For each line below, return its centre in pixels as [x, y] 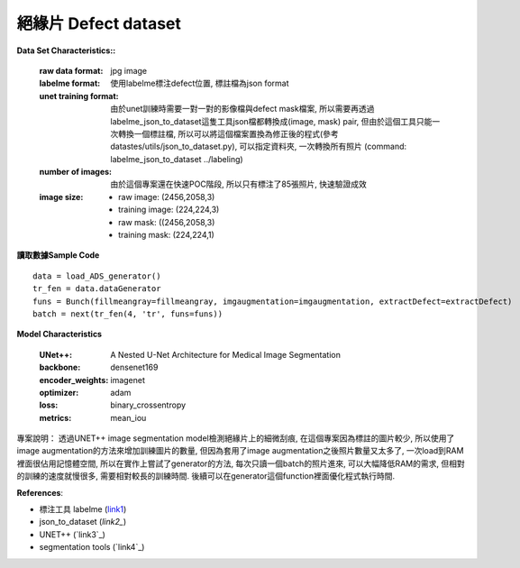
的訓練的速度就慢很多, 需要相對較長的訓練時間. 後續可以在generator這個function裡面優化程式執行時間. [206, 476]
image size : [61, 197]
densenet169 [134, 367]
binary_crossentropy [148, 405]
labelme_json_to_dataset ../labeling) [177, 159]
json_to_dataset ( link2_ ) [82, 522]
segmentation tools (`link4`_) [92, 547]
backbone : [60, 367]
